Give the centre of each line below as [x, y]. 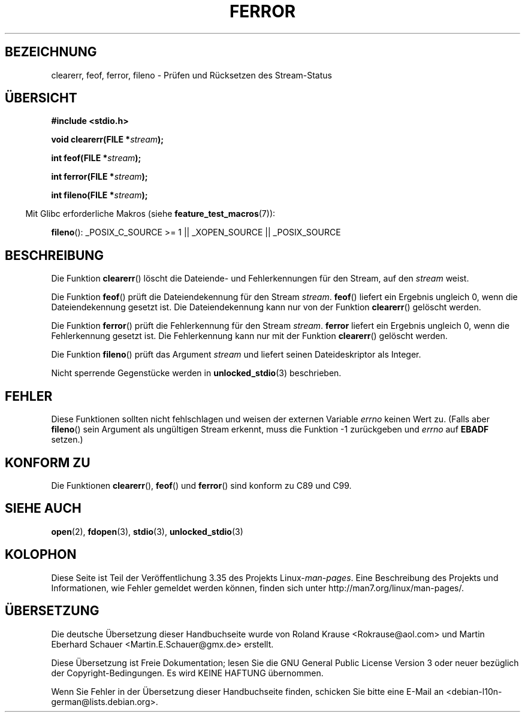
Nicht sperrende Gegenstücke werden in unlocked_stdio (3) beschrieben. [196, 373]
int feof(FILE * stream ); [96, 158]
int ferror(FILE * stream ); [99, 177]
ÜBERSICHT [41, 98]
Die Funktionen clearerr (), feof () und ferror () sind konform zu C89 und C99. [201, 485]
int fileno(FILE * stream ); [99, 195]
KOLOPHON [41, 555]
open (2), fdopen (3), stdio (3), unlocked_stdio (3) [147, 531]
